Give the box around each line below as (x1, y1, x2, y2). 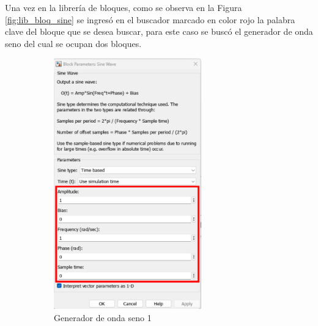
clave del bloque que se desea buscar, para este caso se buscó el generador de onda (5, 25, 313, 38)
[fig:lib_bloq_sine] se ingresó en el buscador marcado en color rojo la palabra (5, 13, 295, 26)
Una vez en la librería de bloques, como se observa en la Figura (5, 1, 242, 13)
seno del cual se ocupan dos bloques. (5, 37, 142, 49)
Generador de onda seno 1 (54, 311, 152, 324)
